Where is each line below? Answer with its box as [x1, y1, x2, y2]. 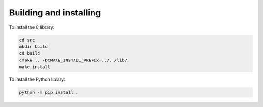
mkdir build [19, 44, 48, 49]
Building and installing [9, 7, 101, 18]
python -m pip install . [19, 90, 79, 95]
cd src [19, 37, 35, 43]
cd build [19, 51, 40, 56]
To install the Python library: [9, 76, 65, 82]
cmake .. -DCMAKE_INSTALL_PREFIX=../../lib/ [19, 57, 128, 63]
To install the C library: [9, 24, 55, 30]
